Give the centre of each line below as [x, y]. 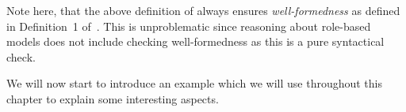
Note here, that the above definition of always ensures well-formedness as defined [203, 10]
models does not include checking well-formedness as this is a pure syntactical [195, 41]
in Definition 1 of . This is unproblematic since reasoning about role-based [189, 26]
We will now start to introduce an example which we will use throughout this [195, 83]
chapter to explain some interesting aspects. [113, 98]
